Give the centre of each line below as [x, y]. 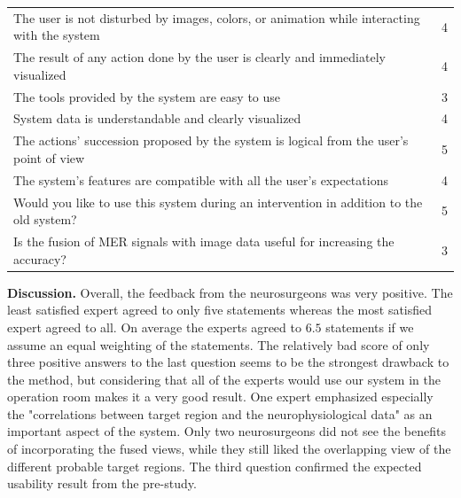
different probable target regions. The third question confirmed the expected [215, 466]
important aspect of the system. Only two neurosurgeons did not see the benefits [227, 431]
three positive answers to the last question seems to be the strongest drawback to [228, 362]
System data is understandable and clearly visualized [157, 118]
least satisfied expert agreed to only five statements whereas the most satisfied [220, 310]
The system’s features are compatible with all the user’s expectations [201, 179]
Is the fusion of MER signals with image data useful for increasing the [204, 241]
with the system [57, 35]
